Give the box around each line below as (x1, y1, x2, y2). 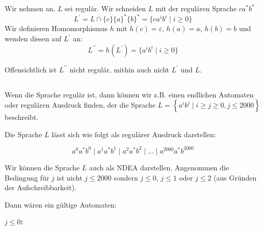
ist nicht (57, 172, 83, 183)
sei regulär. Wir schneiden (65, 3, 146, 14)
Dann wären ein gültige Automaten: (5, 199, 117, 210)
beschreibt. (5, 112, 39, 122)
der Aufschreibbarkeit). (5, 182, 76, 193)
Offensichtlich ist (5, 64, 57, 74)
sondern (114, 172, 138, 183)
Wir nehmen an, (5, 3, 56, 14)
